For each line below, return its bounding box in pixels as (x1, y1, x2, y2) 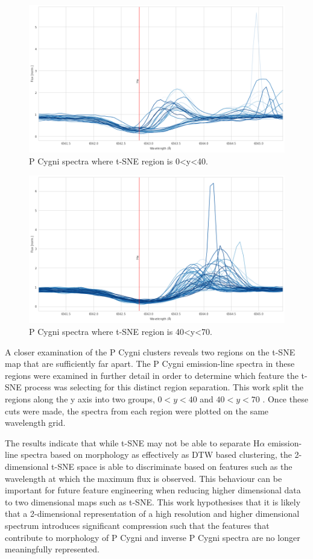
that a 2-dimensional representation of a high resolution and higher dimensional (5, 507, 300, 520)
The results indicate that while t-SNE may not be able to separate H (5, 436, 260, 449)
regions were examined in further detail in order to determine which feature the (5, 369, 299, 381)
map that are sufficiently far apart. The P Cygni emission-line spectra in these (5, 357, 295, 370)
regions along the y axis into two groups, (5, 393, 155, 405)
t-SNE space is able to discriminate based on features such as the (51, 460, 292, 472)
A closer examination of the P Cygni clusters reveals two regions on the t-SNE (5, 345, 296, 358)
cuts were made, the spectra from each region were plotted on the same (5, 404, 269, 417)
